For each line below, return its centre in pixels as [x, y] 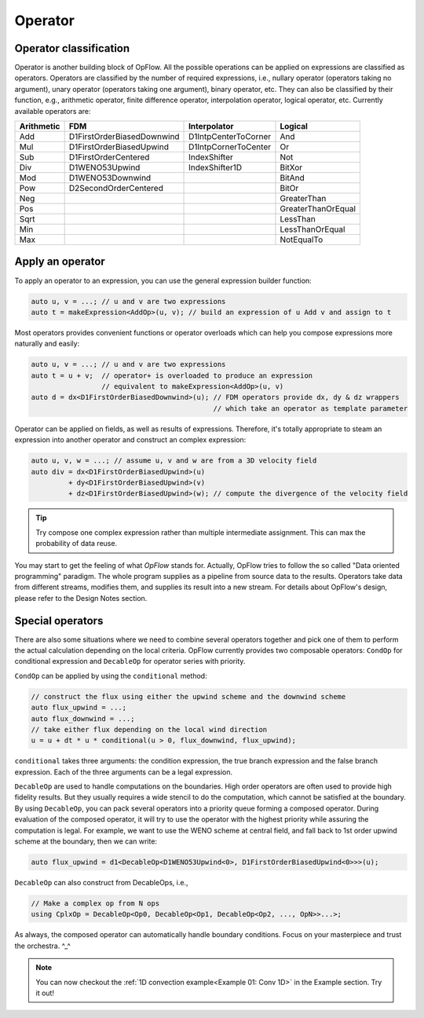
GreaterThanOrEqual [318, 209]
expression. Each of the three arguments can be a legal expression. [124, 772]
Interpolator [211, 126]
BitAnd [292, 178]
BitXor [291, 167]
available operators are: [53, 111]
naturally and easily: [47, 344]
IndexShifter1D [216, 167]
